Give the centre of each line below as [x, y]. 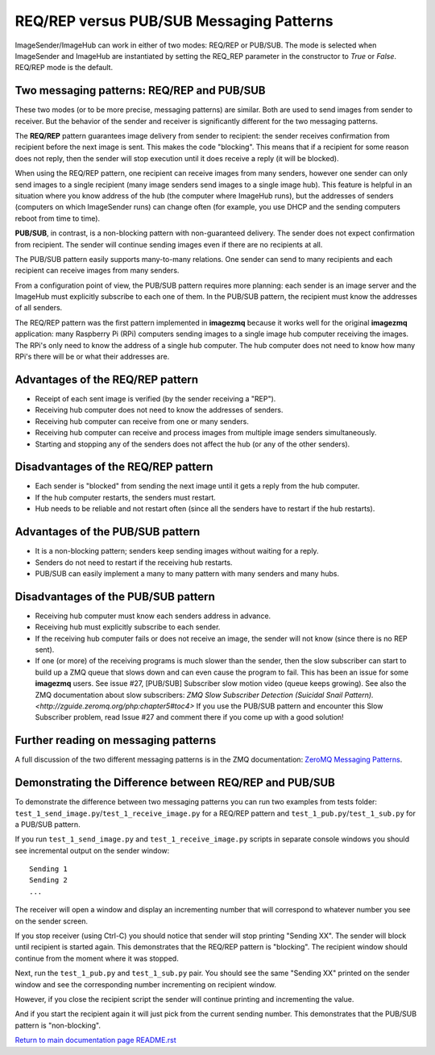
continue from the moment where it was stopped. [97, 958]
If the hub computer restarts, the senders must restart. [126, 497]
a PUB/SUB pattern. [48, 824]
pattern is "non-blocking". [58, 1025]
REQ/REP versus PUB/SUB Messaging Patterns [174, 21]
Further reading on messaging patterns [116, 740]
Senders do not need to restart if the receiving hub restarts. [134, 562]
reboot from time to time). [58, 218]
